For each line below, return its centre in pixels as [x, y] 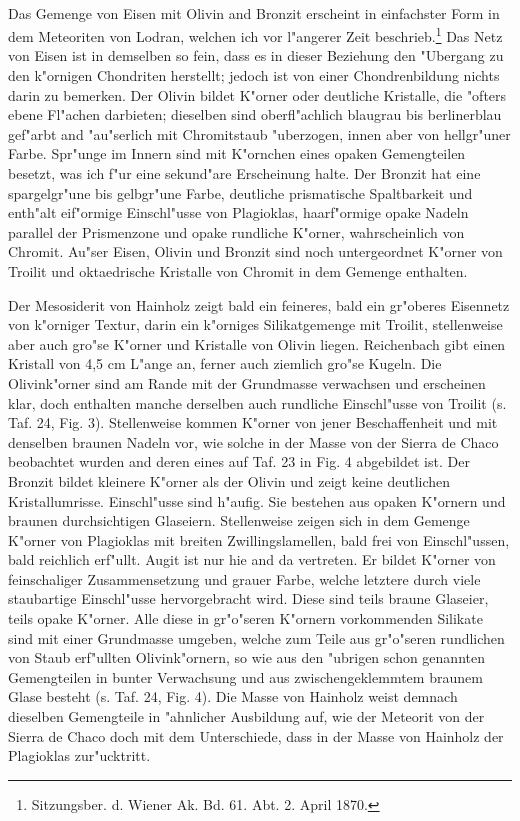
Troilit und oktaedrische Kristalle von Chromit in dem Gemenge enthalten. [238, 270]
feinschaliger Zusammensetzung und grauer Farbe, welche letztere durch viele [244, 578]
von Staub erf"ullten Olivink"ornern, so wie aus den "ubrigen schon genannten [246, 657]
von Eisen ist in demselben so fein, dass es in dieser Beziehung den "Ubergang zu [256, 55]
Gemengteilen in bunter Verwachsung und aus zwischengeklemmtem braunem [245, 676]
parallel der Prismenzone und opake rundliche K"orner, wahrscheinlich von [236, 231]
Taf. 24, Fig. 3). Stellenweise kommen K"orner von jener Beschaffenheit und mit [253, 422]
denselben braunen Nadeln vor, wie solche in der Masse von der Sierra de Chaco [253, 441]
